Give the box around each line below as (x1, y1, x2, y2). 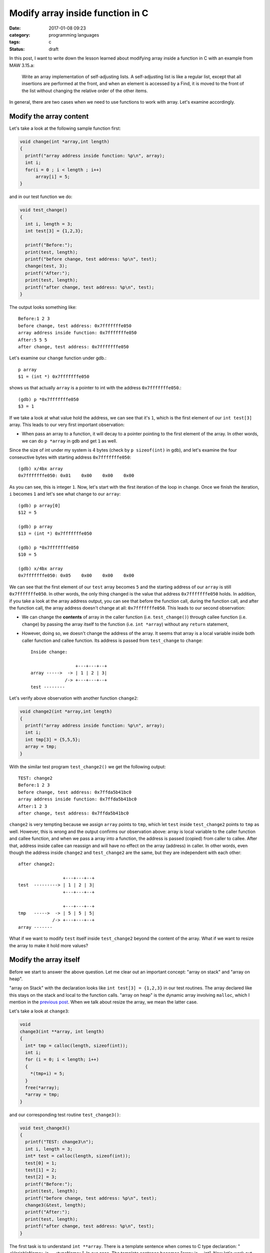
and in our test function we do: (9, 193, 72, 200)
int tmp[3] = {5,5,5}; (25, 737, 81, 742)
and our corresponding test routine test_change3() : (9, 1112, 121, 1118)
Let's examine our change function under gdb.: (9, 355, 107, 361)
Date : (9, 25, 21, 31)
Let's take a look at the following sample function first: (9, 125, 121, 131)
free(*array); (25, 1085, 60, 1090)
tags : (9, 39, 20, 45)
